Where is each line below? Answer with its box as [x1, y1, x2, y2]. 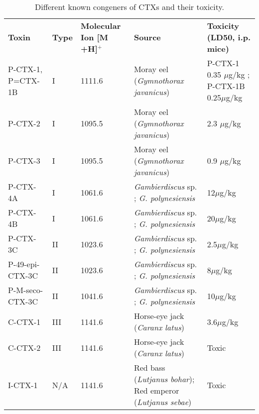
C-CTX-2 [8, 341, 41, 353]
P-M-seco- [8, 284, 43, 296]
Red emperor [133, 385, 179, 396]
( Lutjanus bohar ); [133, 373, 195, 385]
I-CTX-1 [8, 379, 38, 391]
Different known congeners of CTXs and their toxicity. [34, 1, 225, 12]
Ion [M [80, 31, 109, 43]
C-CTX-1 [8, 315, 41, 327]
